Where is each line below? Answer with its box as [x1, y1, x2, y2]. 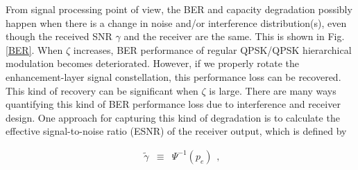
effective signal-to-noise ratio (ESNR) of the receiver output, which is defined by [6, 124, 347, 138]
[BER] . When [6, 42, 63, 57]
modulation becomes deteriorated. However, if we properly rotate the [6, 56, 300, 70]
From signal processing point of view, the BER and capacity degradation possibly [6, 2, 352, 16]
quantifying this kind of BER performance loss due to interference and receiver [6, 97, 341, 111]
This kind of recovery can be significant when [6, 83, 198, 97]
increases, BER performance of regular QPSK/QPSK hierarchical [73, 42, 352, 57]
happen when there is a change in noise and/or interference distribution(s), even [6, 15, 347, 30]
